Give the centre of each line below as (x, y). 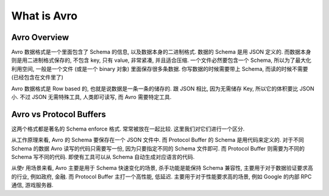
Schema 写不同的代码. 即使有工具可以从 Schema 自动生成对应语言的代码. (103, 157)
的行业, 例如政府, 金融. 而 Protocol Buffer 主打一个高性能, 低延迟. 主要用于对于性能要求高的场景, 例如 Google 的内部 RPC (161, 177)
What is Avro (44, 16)
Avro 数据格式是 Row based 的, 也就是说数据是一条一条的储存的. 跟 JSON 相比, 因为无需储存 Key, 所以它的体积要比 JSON (163, 89)
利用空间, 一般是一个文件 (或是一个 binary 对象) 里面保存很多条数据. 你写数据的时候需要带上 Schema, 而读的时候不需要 (160, 69)
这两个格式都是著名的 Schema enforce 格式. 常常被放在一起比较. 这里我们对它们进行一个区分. (128, 129)
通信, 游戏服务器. (33, 185)
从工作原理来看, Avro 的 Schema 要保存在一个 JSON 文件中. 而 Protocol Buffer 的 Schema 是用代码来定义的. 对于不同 (157, 140)
